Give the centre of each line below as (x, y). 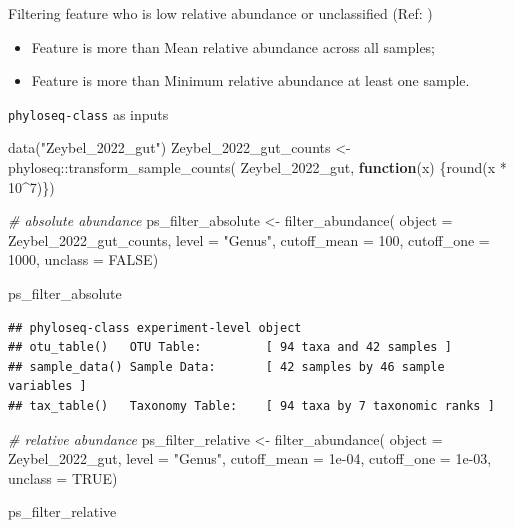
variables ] (47, 386)
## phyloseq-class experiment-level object (155, 327)
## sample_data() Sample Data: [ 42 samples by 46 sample (226, 366)
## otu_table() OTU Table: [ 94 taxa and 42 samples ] (230, 347)
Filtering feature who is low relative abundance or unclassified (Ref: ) (220, 13)
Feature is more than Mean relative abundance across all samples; (233, 46)
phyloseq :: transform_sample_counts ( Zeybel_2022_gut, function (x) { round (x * (257, 167)
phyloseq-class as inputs (88, 113)
